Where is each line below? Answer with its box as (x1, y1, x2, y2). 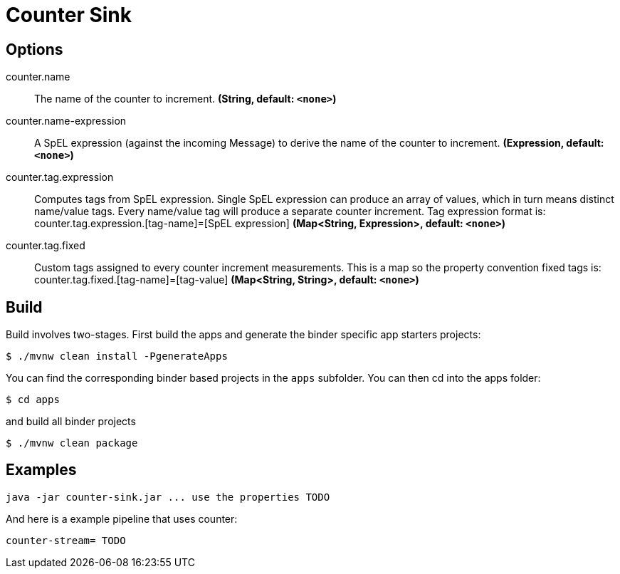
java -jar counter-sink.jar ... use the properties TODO (6, 491, 330, 503)
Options (6, 40, 63, 58)
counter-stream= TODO (6, 534, 126, 546)
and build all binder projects (6, 415, 136, 428)
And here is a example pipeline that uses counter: (6, 512, 238, 525)
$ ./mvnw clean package (6, 437, 138, 449)
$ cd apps (6, 394, 60, 406)
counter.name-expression (6, 115, 127, 127)
